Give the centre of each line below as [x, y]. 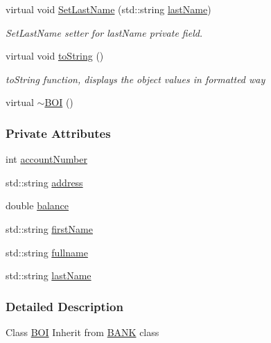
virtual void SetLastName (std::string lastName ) [108, 9]
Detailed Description [64, 306]
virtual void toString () [55, 56]
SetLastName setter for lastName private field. [104, 32]
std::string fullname [47, 252]
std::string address [44, 182]
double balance [37, 205]
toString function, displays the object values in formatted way [135, 79]
